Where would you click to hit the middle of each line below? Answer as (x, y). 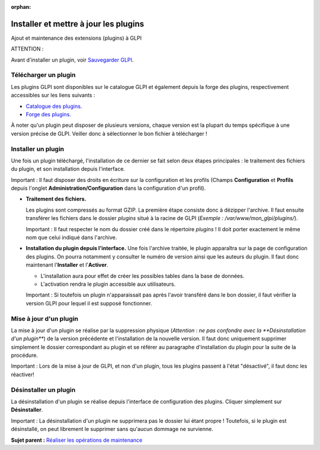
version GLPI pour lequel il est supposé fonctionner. (89, 303)
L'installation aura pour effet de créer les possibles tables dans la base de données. (143, 276)
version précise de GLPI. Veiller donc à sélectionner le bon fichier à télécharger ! (109, 133)
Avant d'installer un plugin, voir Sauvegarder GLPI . (72, 60)
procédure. (25, 355)
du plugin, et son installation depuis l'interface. (68, 169)
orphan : (21, 7)
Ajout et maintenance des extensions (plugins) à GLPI (76, 38)
